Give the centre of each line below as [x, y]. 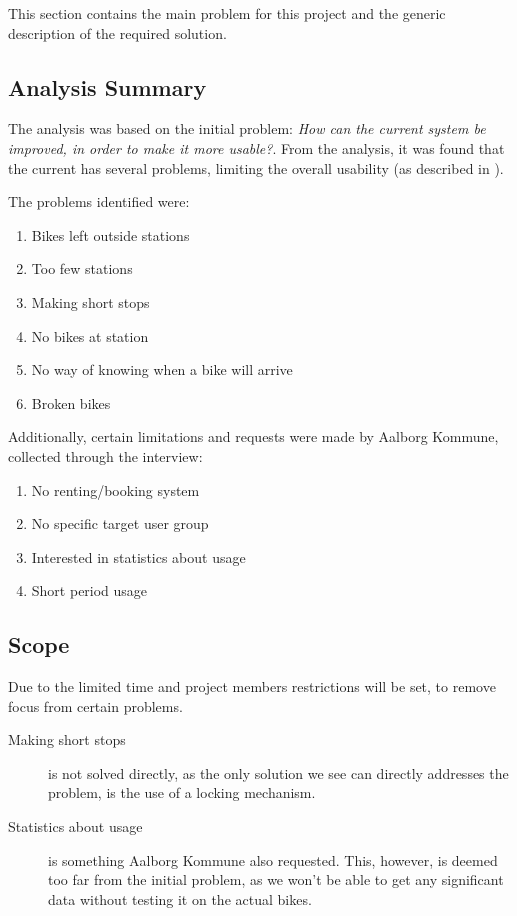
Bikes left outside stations [110, 234]
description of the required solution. [117, 32]
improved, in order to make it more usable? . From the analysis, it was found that [256, 147]
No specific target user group [120, 523]
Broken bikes [71, 402]
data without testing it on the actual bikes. [180, 898]
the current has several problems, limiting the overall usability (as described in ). [256, 167]
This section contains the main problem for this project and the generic [227, 13]
